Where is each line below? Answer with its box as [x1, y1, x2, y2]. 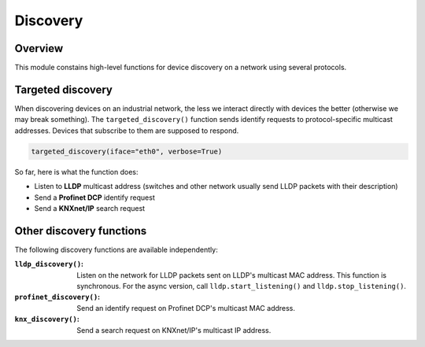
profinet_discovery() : [14, 292, 101, 302]
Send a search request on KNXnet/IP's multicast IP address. [76, 325, 272, 334]
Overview [14, 42, 64, 55]
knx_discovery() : [14, 315, 80, 324]
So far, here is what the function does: [14, 167, 139, 176]
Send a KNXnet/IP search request [34, 203, 146, 212]
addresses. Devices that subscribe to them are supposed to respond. [14, 126, 239, 135]
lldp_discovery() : [14, 260, 84, 269]
